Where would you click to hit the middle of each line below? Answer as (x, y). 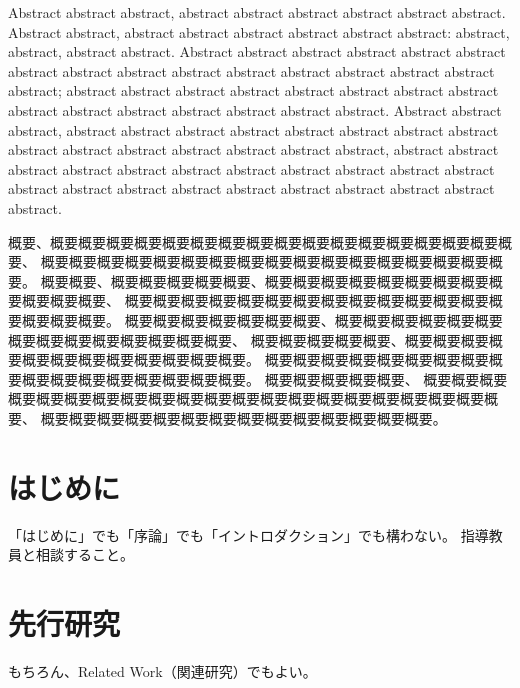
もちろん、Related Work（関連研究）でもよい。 (162, 670)
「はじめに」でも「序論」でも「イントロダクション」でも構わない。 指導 (248, 534)
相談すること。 (84, 554)
